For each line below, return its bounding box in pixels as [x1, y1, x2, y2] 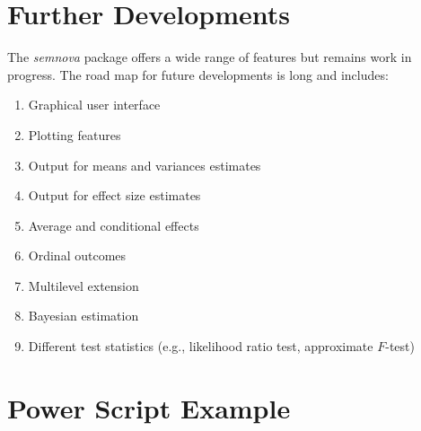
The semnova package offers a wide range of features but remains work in [7, 48, 412, 66]
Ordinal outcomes [28, 246, 127, 265]
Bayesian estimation [28, 306, 139, 325]
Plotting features [28, 125, 121, 144]
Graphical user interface [28, 95, 161, 114]
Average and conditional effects [28, 215, 199, 234]
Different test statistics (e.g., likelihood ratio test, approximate [28, 337, 373, 356]
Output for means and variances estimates [28, 155, 261, 174]
